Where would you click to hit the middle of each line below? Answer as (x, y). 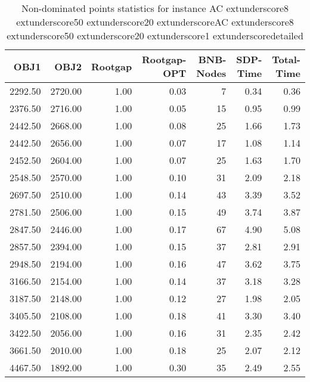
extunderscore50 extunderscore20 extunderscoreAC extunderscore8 (155, 22)
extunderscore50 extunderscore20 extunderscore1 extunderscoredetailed (155, 35)
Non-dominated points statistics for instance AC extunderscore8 (155, 8)
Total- (286, 59)
